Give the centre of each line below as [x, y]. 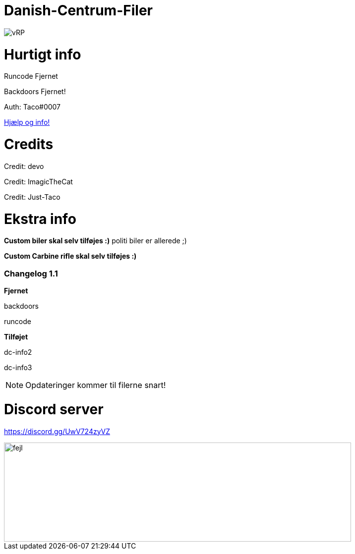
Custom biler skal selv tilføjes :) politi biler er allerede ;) [95, 241]
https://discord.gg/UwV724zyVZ [57, 431]
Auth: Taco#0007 [32, 107]
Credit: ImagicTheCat [38, 181]
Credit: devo [24, 166]
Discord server [54, 409]
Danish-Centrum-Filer [78, 10]
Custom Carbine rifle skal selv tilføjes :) [70, 256]
